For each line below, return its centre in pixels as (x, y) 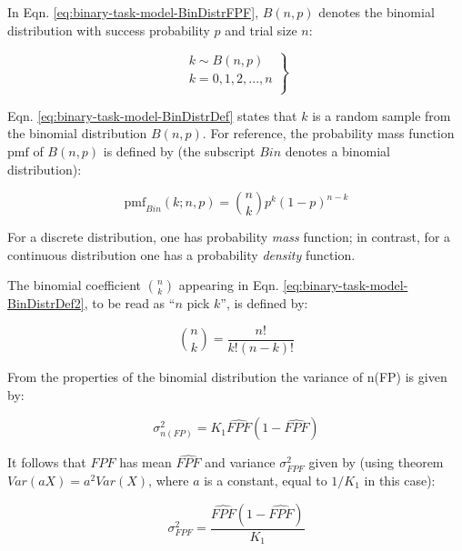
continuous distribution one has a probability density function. (181, 254)
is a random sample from (382, 115)
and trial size (261, 30)
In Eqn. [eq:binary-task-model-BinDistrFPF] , (133, 12)
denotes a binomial (337, 150)
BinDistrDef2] (46, 303)
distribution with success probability (109, 30)
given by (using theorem (376, 462)
